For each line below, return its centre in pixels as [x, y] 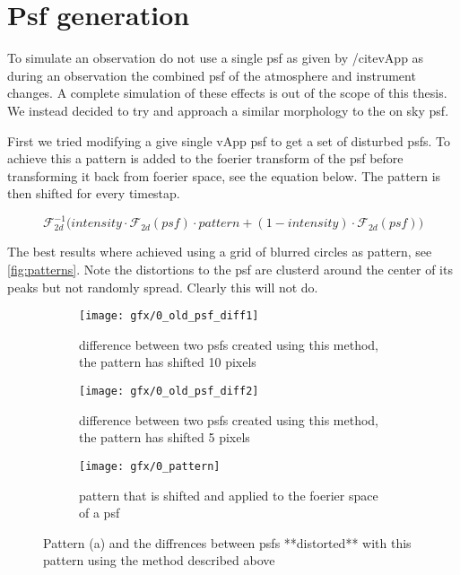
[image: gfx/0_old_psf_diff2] [169, 391]
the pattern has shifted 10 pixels [168, 362]
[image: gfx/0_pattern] [150, 466]
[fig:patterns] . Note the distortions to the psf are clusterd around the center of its [230, 269]
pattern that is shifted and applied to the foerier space [229, 495]
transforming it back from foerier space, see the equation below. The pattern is [224, 175]
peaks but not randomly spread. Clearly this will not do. [163, 287]
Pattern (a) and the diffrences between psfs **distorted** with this [227, 542]
